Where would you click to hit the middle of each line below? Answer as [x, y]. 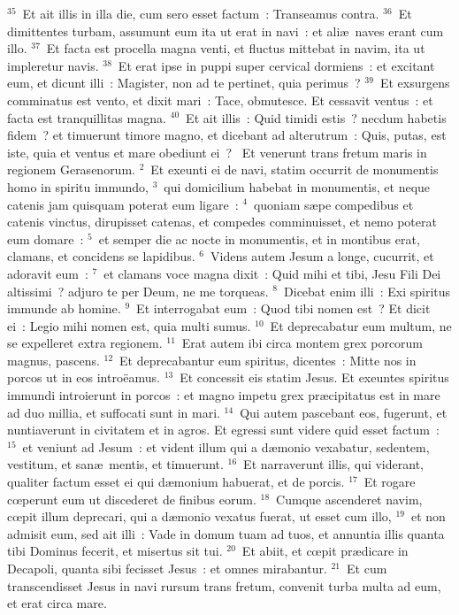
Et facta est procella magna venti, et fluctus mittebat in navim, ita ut [236, 48]
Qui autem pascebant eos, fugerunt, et [344, 412]
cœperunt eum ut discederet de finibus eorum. [132, 499]
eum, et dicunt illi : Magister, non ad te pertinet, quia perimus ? [184, 83]
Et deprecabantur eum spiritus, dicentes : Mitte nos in [268, 360]
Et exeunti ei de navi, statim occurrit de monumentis [295, 169]
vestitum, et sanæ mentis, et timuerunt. [115, 464]
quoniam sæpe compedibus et [333, 204]
